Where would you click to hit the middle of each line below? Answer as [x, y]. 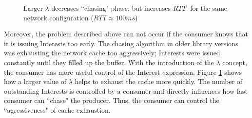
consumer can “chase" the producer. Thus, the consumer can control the [112, 100]
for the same [209, 8]
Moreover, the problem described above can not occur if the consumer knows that [126, 34]
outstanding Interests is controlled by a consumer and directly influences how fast [126, 91]
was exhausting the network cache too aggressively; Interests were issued [112, 53]
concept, [235, 62]
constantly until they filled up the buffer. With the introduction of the [109, 62]
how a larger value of [35, 81]
